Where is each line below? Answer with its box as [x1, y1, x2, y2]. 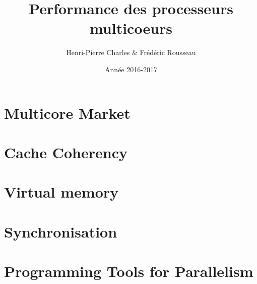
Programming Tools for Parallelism [4, 261, 253, 281]
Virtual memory [4, 181, 119, 202]
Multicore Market [4, 102, 131, 123]
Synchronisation [4, 221, 117, 242]
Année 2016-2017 [105, 64, 157, 74]
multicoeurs [89, 18, 173, 38]
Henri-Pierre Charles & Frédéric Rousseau [66, 47, 196, 58]
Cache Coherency [4, 141, 127, 162]
